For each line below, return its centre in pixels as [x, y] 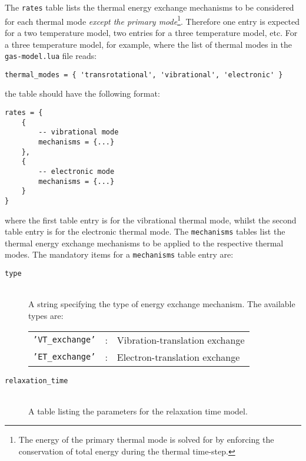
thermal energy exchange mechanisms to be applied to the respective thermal [144, 243]
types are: [46, 315]
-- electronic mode [76, 171]
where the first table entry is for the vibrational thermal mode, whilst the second [151, 220]
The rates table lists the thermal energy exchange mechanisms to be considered [149, 7]
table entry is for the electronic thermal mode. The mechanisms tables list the [145, 231]
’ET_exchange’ [64, 357]
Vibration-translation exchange [181, 340]
